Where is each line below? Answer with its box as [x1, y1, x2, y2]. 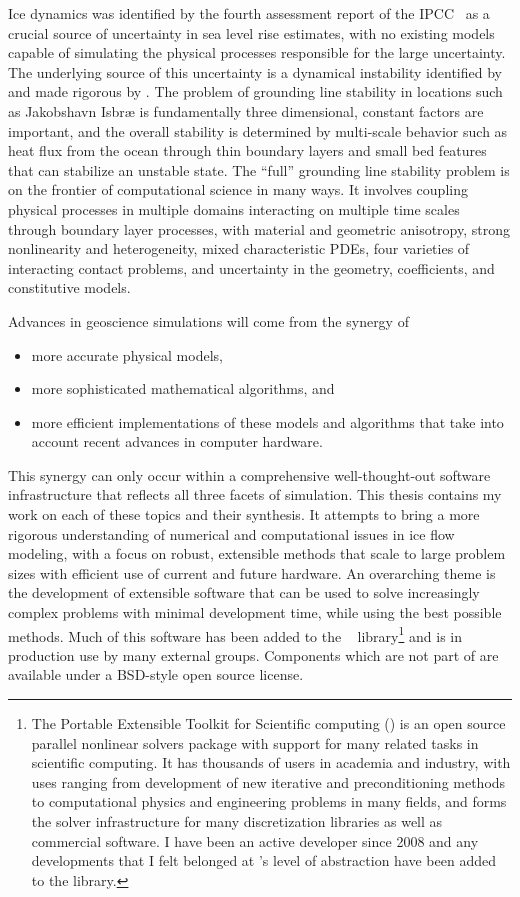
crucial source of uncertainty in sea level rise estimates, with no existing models [8, 22, 495, 43]
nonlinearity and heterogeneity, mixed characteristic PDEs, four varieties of [8, 238, 470, 259]
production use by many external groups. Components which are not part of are [8, 644, 499, 665]
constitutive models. [8, 277, 131, 298]
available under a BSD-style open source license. [8, 664, 304, 685]
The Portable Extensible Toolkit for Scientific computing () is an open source [31, 713, 506, 734]
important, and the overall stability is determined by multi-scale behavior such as [8, 120, 508, 141]
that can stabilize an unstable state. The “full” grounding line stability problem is [8, 159, 510, 180]
